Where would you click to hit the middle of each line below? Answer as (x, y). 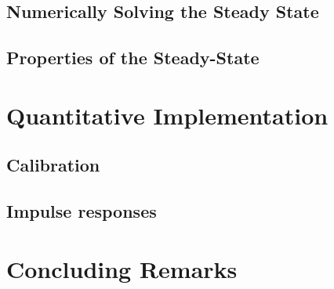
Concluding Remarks (122, 268)
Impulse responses (82, 211)
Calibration (53, 165)
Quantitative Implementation (167, 115)
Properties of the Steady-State (133, 58)
